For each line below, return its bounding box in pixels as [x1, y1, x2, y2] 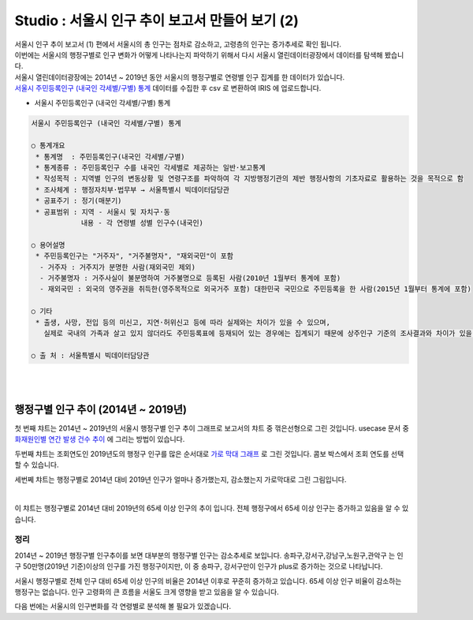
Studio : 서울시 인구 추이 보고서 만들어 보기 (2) [14, 12, 299, 29]
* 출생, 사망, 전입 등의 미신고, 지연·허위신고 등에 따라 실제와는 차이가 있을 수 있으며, [35, 318, 331, 327]
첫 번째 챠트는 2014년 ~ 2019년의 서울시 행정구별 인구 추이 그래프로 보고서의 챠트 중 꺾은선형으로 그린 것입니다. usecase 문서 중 [14, 423, 409, 433]
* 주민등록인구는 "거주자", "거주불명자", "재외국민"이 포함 [35, 252, 234, 260]
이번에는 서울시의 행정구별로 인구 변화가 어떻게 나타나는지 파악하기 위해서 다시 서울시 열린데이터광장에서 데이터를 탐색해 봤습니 [14, 50, 404, 59]
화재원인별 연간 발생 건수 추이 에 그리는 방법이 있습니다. [14, 435, 185, 444]
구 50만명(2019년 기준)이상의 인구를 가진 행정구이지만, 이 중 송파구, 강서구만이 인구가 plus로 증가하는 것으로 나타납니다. [14, 562, 383, 571]
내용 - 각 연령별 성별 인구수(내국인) [80, 218, 204, 227]
